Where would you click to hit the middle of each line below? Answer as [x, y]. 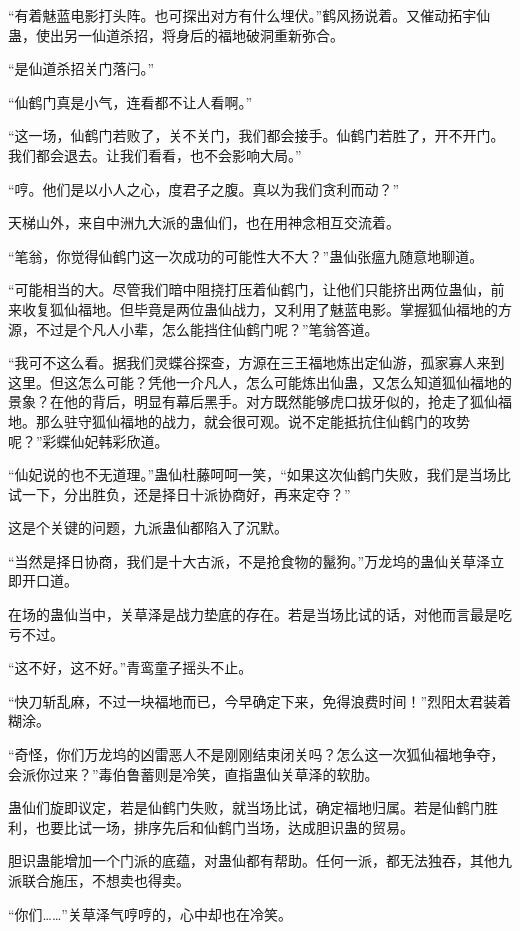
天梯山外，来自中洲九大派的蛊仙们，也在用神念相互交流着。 [204, 222]
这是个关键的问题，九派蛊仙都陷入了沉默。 [148, 527]
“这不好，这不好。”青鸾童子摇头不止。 [130, 667]
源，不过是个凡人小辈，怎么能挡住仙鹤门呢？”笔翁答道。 [193, 328]
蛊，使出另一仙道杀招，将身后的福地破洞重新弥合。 [176, 34]
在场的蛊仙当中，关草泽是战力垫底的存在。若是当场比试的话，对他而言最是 [253, 614]
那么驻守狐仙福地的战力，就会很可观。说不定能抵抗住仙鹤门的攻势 [252, 420]
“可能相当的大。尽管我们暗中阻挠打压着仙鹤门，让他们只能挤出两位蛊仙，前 [256, 289]
